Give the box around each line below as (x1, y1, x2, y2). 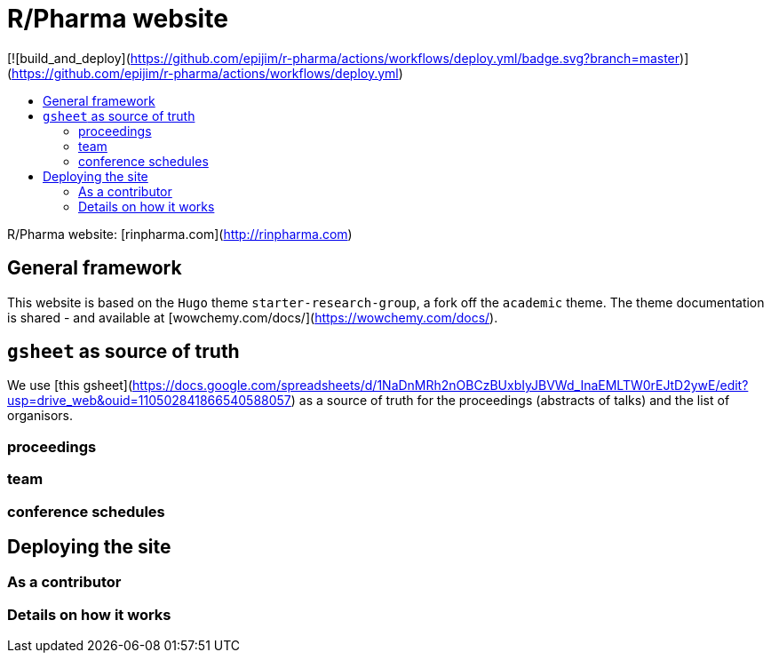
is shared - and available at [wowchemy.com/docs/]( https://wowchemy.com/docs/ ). (7, 309, 498, 325)
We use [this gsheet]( (7, 378, 133, 394)
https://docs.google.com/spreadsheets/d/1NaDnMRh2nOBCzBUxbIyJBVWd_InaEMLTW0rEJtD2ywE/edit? (132, 378, 749, 394)
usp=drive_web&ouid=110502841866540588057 (7, 393, 291, 409)
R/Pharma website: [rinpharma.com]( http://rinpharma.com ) (7, 226, 353, 242)
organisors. (7, 408, 74, 424)
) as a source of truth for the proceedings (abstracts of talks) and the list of (290, 393, 730, 409)
